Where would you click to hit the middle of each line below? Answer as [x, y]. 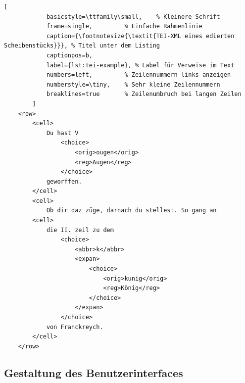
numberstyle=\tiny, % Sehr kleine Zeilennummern [133, 84]
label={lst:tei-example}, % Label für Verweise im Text [140, 65]
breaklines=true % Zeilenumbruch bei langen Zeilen [144, 94]
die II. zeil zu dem [80, 230]
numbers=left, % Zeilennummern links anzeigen [139, 75]
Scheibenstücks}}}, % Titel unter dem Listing [82, 46]
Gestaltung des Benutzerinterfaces [94, 372]
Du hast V [62, 133]
